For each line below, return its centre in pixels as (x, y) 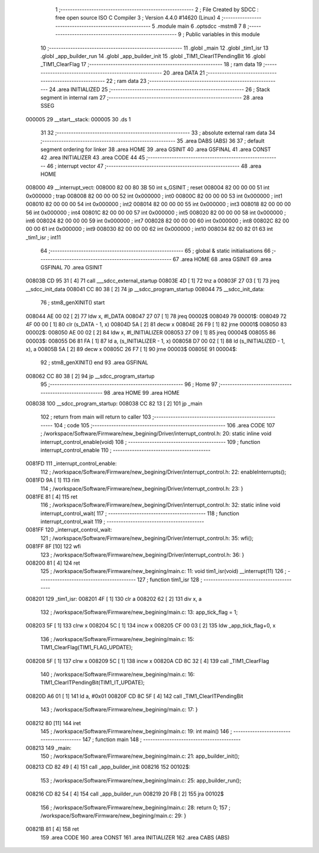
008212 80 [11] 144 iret (53, 723)
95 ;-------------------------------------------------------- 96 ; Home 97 (129, 384)
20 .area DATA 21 (184, 73)
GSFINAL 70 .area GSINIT (71, 267)
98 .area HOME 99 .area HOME (142, 392)
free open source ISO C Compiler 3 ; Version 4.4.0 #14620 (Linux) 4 (138, 18)
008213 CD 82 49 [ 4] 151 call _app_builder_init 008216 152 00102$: (108, 767)
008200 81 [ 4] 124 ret (53, 563)
